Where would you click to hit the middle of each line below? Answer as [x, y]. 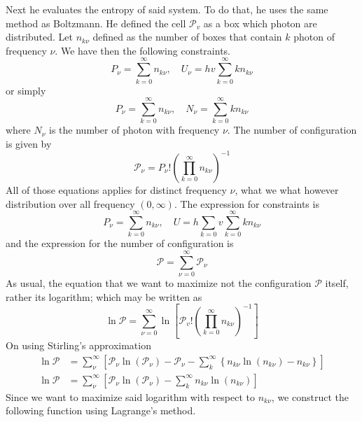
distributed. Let [39, 37]
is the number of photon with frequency [134, 130]
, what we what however [287, 189]
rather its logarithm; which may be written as [104, 296]
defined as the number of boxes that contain [187, 37]
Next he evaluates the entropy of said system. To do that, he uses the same [167, 9]
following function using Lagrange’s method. [101, 410]
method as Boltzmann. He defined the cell [96, 23]
